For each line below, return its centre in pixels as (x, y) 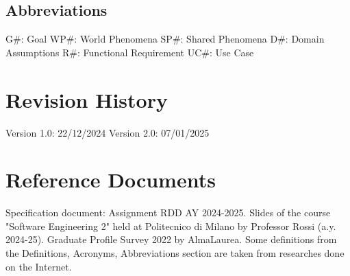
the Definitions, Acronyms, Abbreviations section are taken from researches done (175, 253)
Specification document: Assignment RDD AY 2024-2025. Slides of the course (168, 212)
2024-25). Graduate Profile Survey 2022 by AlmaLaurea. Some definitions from (171, 239)
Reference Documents (111, 180)
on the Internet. (39, 266)
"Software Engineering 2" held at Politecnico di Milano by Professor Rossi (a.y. (171, 226)
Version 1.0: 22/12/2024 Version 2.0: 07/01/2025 (108, 132)
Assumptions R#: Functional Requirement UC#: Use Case (130, 52)
